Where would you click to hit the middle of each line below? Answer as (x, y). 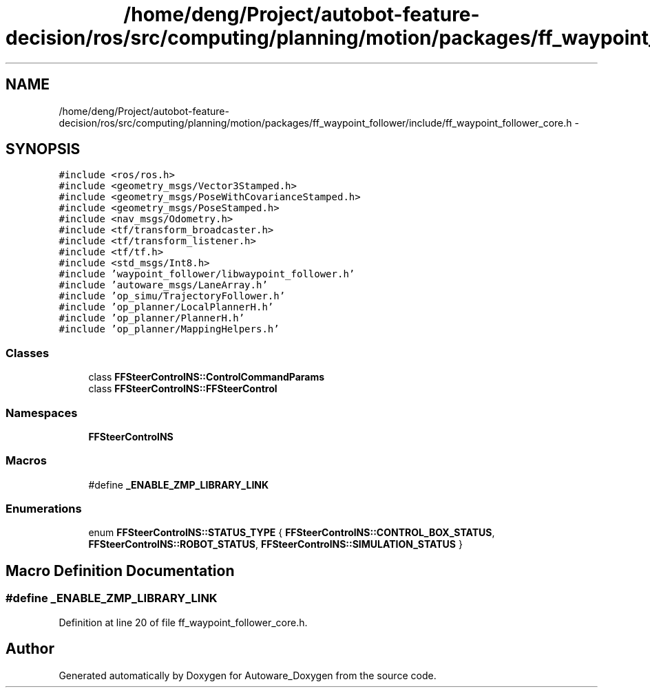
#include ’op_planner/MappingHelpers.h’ (169, 329)
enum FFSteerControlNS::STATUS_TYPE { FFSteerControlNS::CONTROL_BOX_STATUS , (292, 533)
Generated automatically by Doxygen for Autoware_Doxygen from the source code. (248, 675)
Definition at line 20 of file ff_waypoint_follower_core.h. (183, 622)
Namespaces (42, 413)
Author (30, 649)
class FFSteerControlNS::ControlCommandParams (207, 377)
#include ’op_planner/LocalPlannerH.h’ (166, 307)
